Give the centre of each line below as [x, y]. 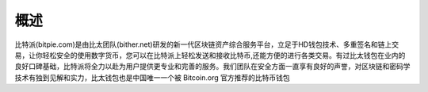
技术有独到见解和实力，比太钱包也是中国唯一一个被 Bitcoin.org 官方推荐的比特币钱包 [152, 77]
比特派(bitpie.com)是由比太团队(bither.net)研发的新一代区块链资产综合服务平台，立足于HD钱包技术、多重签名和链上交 [207, 44]
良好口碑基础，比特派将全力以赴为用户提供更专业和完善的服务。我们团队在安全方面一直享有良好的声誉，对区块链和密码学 [212, 67]
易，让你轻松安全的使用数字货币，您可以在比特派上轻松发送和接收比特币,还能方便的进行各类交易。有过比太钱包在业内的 [210, 55]
